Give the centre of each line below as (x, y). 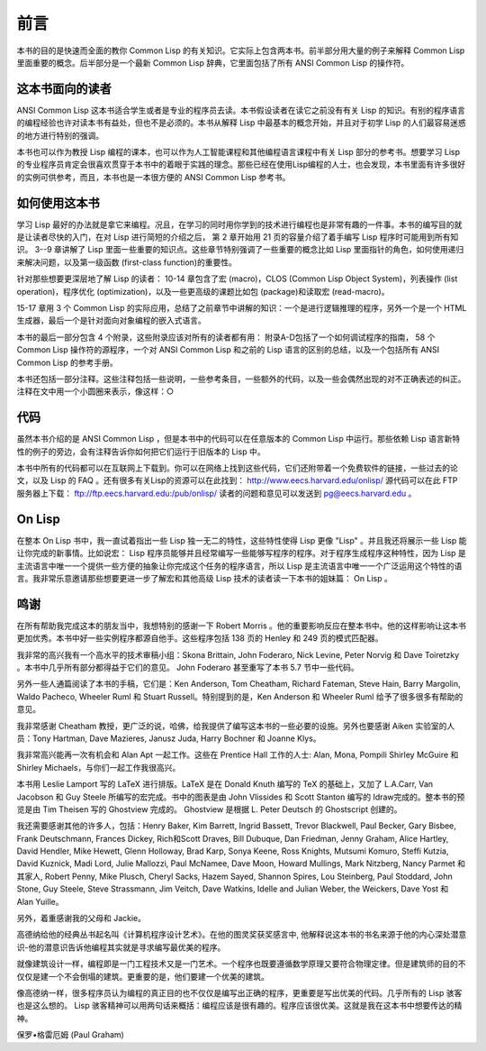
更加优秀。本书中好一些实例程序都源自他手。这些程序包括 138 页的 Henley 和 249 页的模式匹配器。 (200, 638)
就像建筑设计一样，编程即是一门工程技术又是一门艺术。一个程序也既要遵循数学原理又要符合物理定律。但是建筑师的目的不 (241, 964)
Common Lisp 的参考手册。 (67, 362)
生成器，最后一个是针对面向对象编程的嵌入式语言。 (111, 321)
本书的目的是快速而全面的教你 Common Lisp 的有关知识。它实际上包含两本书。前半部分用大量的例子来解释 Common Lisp (241, 50)
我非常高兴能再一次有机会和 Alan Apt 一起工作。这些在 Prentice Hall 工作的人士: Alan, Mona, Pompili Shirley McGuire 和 (238, 755)
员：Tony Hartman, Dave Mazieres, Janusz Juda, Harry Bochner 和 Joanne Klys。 (169, 738)
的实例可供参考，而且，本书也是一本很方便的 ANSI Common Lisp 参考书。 (153, 177)
